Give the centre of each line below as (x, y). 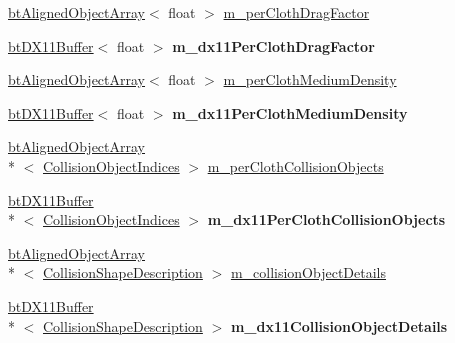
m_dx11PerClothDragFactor (273, 45)
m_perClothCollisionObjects (295, 165)
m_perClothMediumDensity (310, 79)
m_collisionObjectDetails (308, 272)
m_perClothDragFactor (296, 12)
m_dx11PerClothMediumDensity (290, 112)
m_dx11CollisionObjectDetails (339, 325)
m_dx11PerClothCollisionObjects (326, 219)
